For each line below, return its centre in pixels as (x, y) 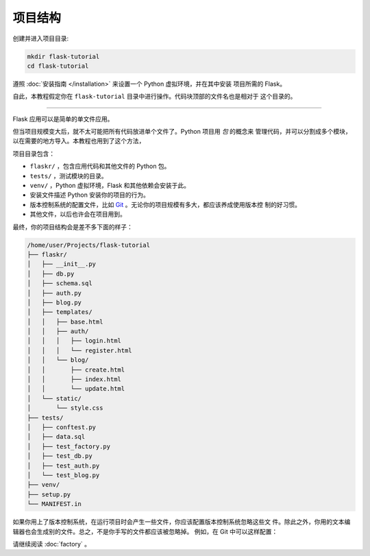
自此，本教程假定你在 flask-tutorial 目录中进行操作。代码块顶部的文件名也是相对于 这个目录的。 (155, 97)
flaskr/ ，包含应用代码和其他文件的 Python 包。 (100, 166)
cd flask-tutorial (58, 66)
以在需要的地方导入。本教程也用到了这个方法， (79, 141)
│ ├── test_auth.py (63, 466)
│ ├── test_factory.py (69, 446)
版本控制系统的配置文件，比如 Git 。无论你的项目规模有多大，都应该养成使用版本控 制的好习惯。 (165, 204)
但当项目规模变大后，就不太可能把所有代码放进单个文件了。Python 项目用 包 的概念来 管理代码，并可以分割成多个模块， (182, 132)
